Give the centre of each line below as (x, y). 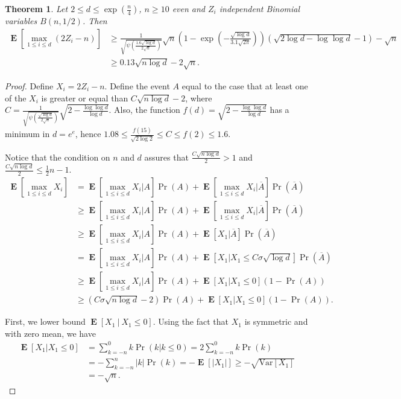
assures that (166, 157)
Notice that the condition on (58, 157)
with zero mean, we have (50, 333)
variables (21, 21)
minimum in (27, 134)
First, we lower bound (45, 321)
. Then (95, 21)
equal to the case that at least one (245, 85)
